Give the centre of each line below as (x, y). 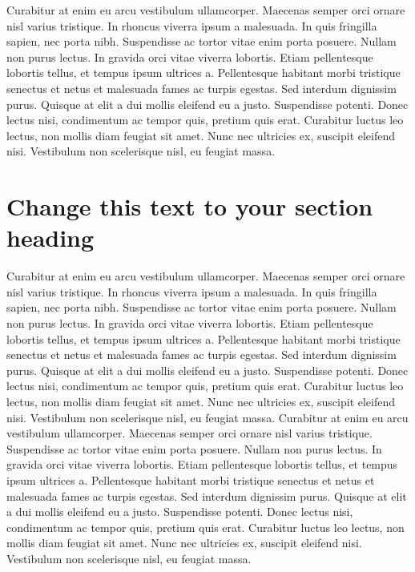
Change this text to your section (190, 206)
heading (50, 238)
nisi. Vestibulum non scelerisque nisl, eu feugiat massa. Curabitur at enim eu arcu (207, 417)
